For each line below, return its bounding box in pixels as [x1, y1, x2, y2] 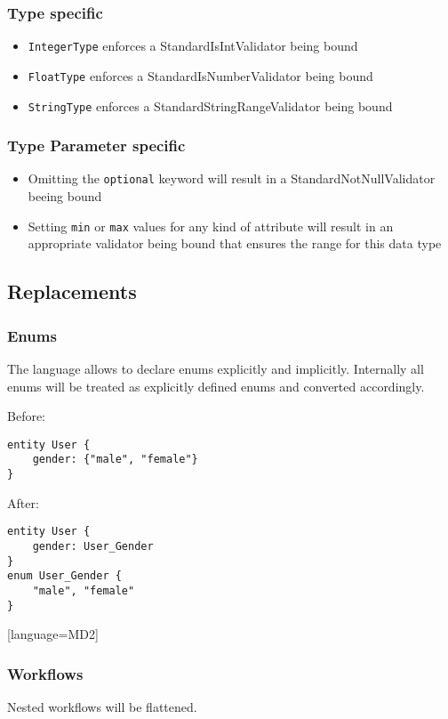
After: [7, 493, 39, 512]
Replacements [7, 278, 137, 305]
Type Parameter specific [7, 134, 186, 157]
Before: [7, 407, 46, 425]
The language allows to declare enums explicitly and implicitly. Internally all [7, 359, 424, 377]
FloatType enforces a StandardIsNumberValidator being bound [28, 66, 373, 85]
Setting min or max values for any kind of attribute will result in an [28, 216, 394, 235]
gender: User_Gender [32, 539, 154, 553]
